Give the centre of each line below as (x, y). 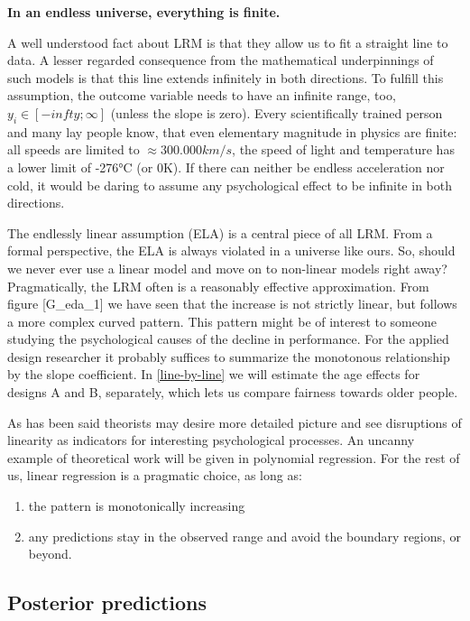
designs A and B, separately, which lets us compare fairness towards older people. (233, 392)
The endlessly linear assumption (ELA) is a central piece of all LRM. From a (220, 232)
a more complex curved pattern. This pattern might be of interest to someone (222, 321)
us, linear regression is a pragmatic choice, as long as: (155, 475)
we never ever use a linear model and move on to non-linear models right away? (227, 268)
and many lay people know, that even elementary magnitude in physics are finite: (232, 131)
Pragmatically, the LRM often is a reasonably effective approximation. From (218, 286)
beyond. (50, 554)
